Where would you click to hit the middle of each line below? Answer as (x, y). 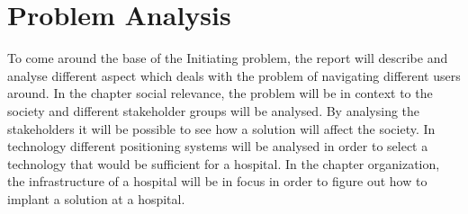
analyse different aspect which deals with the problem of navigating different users (234, 75)
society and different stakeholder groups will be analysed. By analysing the (214, 110)
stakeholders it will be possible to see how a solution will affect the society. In (221, 128)
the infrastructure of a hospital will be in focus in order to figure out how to (217, 181)
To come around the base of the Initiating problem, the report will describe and (228, 58)
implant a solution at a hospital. (96, 198)
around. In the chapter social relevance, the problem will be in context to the (220, 93)
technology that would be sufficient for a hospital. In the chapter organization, (224, 163)
